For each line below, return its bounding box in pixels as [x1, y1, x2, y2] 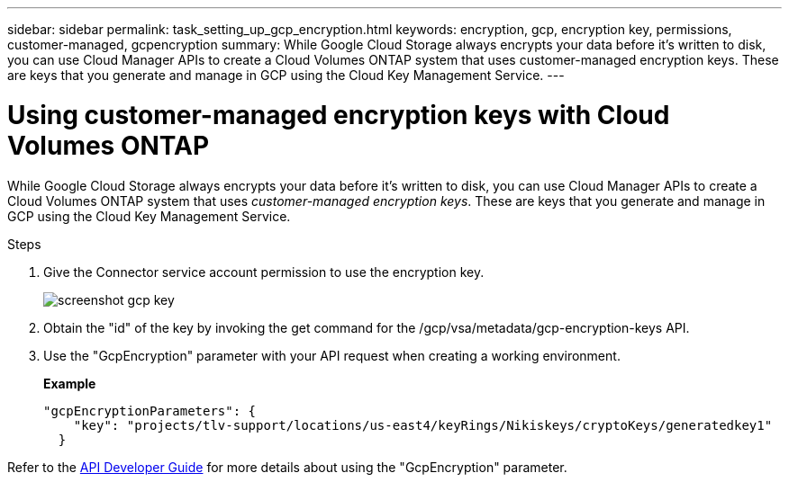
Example [43, 375, 96, 391]
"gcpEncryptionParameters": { [43, 403, 257, 418]
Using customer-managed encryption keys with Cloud [7, 99, 670, 130]
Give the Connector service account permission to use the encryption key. [43, 263, 485, 280]
